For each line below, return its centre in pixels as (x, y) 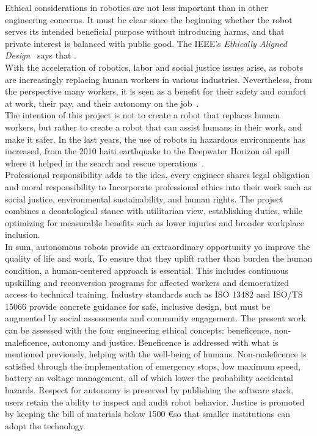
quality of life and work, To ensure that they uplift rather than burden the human (159, 258)
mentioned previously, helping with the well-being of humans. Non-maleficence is (156, 354)
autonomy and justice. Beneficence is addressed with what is (165, 342)
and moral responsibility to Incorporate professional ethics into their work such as (158, 186)
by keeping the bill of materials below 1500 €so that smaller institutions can (148, 414)
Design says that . (41, 55)
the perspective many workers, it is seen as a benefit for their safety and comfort (156, 91)
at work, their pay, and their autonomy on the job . (102, 103)
